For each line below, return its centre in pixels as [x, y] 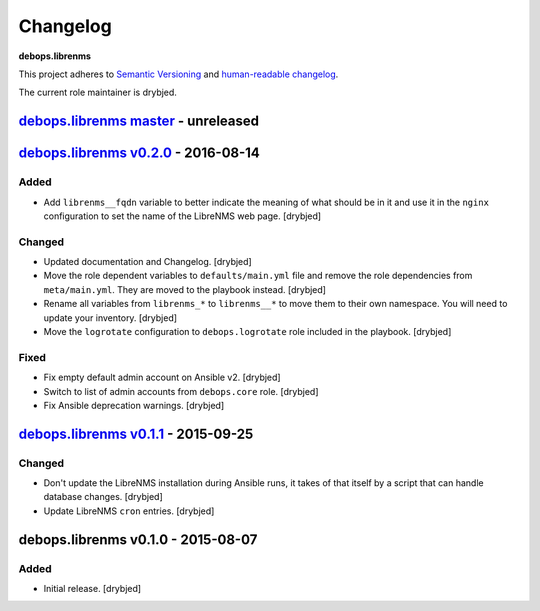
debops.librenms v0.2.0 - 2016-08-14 [139, 153]
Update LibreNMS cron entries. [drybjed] [129, 511]
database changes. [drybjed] [103, 497]
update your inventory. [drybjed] [110, 317]
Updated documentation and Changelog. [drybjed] [147, 262]
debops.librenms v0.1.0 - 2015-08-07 [138, 539]
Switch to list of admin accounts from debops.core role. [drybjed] [181, 391]
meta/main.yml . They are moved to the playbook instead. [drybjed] [185, 289]
